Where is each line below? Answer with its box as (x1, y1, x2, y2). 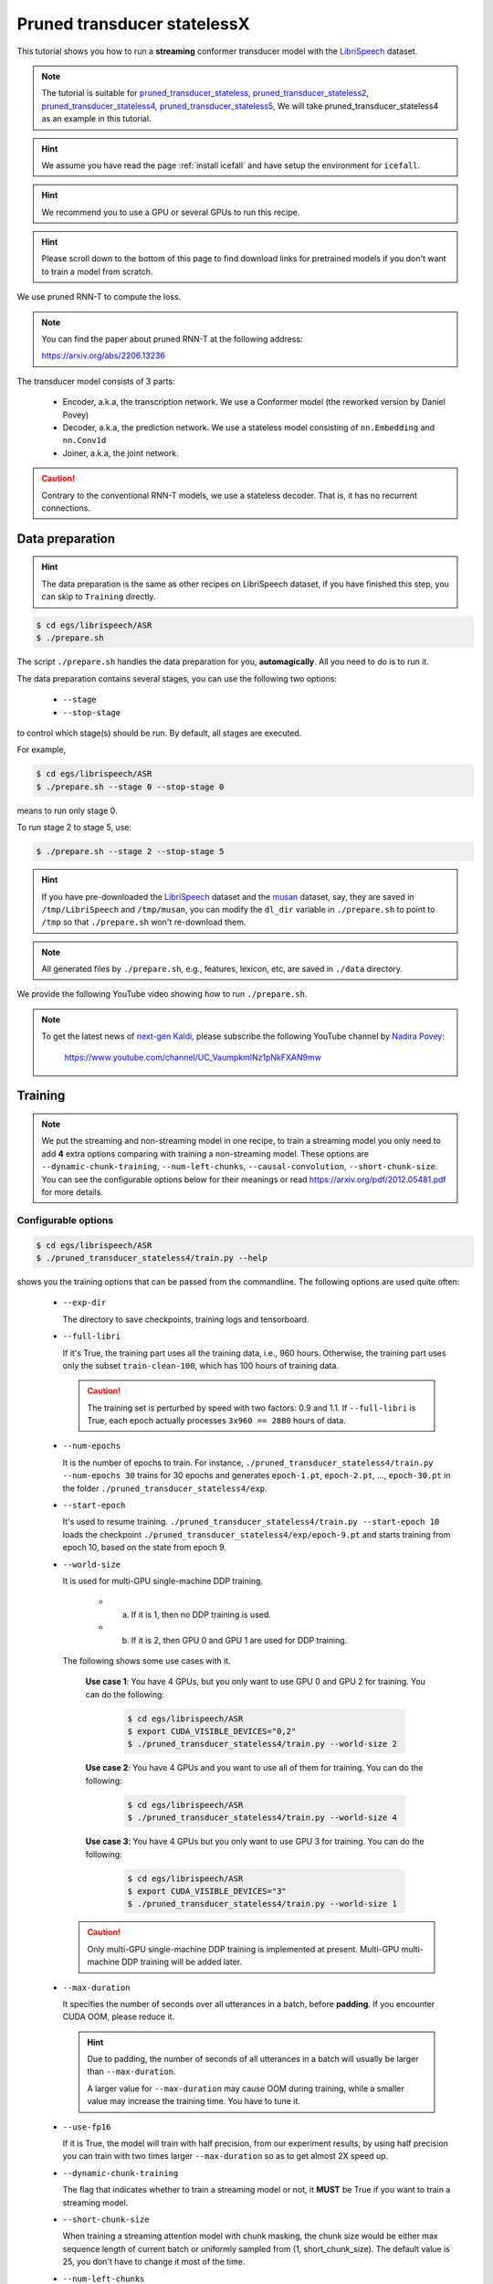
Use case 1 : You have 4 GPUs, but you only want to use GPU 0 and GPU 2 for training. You (85, 1676, 426, 1687)
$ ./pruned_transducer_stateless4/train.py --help (36, 1253, 268, 1263)
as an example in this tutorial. (41, 113, 152, 124)
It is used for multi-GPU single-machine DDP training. (62, 1575, 264, 1586)
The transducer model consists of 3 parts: (16, 375, 175, 386)
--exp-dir (62, 1297, 107, 1308)
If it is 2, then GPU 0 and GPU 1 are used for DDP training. (131, 1634, 348, 1645)
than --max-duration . (87, 2066, 176, 2078)
